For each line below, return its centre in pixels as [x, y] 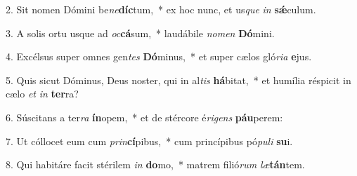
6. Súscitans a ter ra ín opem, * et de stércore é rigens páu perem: [144, 117]
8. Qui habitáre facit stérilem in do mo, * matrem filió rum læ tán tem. [155, 164]
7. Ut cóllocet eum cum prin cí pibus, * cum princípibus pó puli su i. [149, 141]
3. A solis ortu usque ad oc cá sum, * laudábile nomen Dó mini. [140, 33]
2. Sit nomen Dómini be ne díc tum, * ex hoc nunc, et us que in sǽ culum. [161, 9]
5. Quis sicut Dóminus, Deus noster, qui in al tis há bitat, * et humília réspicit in [178, 80]
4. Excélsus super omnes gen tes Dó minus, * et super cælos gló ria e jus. [159, 56]
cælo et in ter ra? [42, 94]
